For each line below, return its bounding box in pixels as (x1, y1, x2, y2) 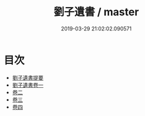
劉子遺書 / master (53, 5, 139, 19)
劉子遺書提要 (12, 74, 43, 81)
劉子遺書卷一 (12, 81, 43, 88)
